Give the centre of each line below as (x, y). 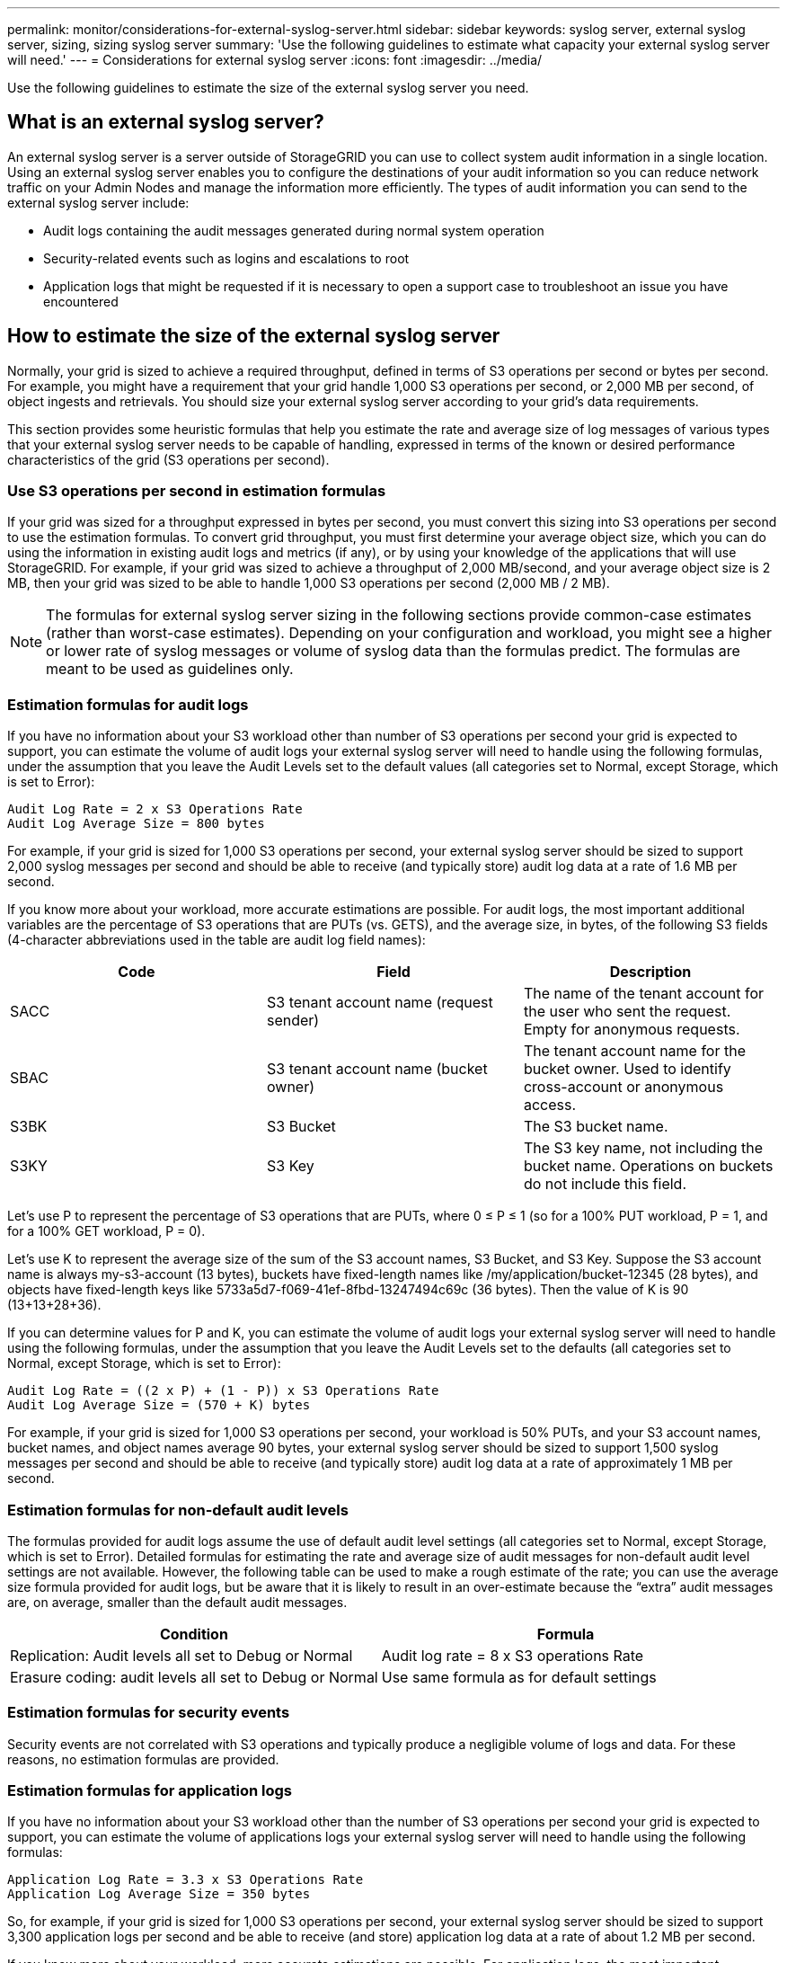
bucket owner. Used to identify (627, 1069)
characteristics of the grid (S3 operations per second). (168, 459)
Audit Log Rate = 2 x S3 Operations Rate (155, 809)
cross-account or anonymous (623, 1087)
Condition (194, 1634)
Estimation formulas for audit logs (128, 704)
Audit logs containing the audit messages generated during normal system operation (294, 230)
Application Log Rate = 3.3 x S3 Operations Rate (186, 1880)
